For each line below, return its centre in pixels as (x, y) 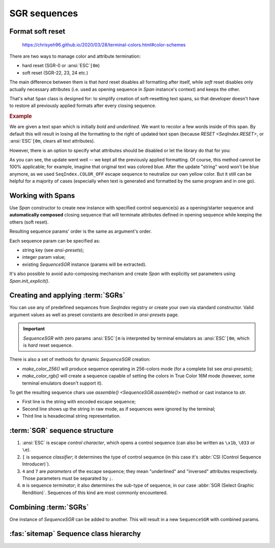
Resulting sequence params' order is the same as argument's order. (81, 231)
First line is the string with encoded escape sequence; (79, 402)
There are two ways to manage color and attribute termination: (75, 56)
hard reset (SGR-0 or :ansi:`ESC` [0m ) (61, 66)
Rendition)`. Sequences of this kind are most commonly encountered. (95, 492)
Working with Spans (42, 195)
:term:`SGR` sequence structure (62, 430)
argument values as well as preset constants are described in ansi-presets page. (94, 314)
